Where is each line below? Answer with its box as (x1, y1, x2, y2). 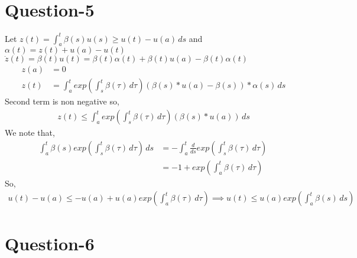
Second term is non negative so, (5, 95, 119, 107)
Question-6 (5, 231, 95, 255)
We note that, (5, 126, 55, 139)
